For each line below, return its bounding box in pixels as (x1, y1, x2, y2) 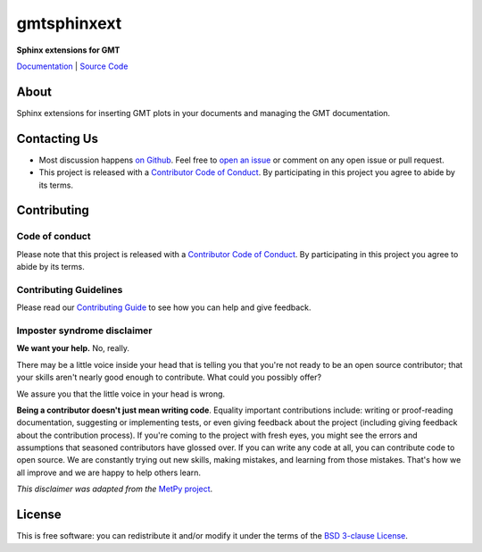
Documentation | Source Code (16, 61, 129, 71)
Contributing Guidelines (16, 283, 123, 296)
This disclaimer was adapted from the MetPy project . (16, 483, 213, 495)
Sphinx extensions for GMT (16, 45, 120, 55)
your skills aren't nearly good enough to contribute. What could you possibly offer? (16, 372, 321, 383)
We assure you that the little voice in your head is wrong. (16, 389, 226, 399)
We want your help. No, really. (16, 343, 129, 354)
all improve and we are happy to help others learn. (16, 467, 201, 478)
